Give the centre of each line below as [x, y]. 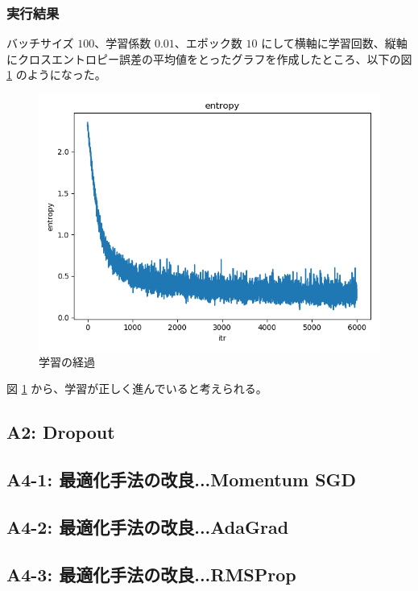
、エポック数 [208, 43]
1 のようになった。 [56, 74]
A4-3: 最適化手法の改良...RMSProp [151, 574]
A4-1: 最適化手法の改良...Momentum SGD [182, 479]
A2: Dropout [61, 432]
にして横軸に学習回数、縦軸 [334, 43]
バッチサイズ [40, 43]
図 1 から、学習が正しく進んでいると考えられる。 [137, 388]
